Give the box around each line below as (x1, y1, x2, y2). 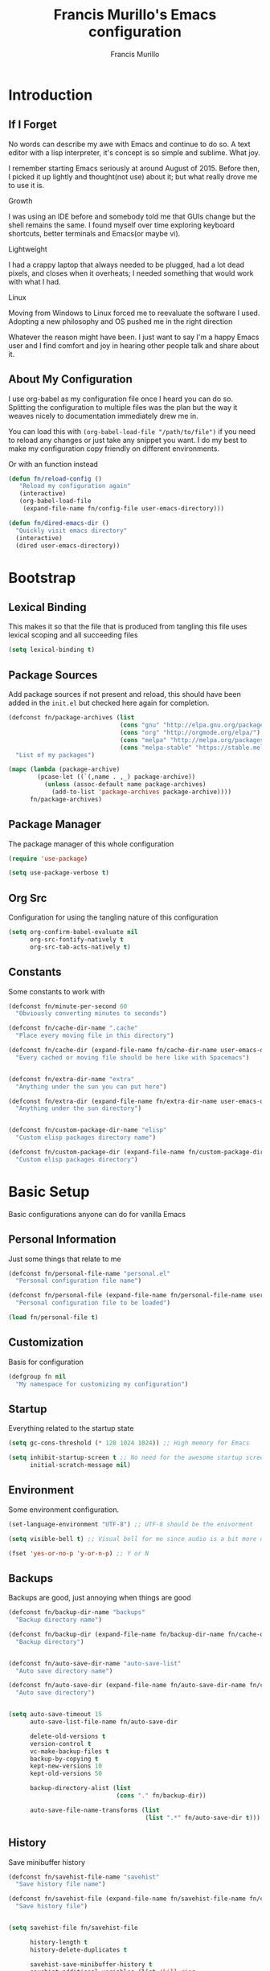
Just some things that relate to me (8, 1254, 122, 1264)
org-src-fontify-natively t (29, 936, 125, 944)
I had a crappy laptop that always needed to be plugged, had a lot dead (8, 260, 245, 269)
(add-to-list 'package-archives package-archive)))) (51, 788, 231, 796)
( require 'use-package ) (8, 854, 88, 863)
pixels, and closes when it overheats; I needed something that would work (8, 268, 254, 278)
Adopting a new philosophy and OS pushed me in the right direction (8, 316, 233, 326)
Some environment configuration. (8, 1505, 120, 1514)
